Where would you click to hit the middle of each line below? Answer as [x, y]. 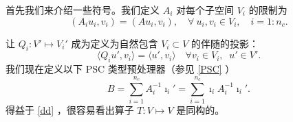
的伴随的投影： [225, 43]
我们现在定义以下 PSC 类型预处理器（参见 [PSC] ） [120, 69]
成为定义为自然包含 [115, 43]
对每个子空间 [205, 10]
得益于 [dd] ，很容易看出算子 [70, 110]
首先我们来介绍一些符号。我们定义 [83, 10]
